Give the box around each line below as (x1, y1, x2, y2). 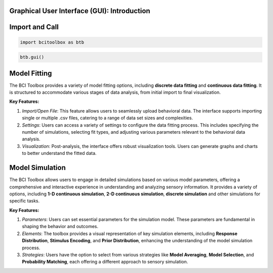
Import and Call (9, 23, 59, 31)
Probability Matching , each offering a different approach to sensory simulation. (22, 259, 188, 265)
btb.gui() (20, 54, 44, 60)
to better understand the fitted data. (22, 150, 97, 156)
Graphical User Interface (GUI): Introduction (9, 7, 151, 15)
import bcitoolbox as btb (20, 39, 84, 45)
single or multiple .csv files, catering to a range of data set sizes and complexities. (22, 115, 193, 121)
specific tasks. (9, 198, 40, 204)
